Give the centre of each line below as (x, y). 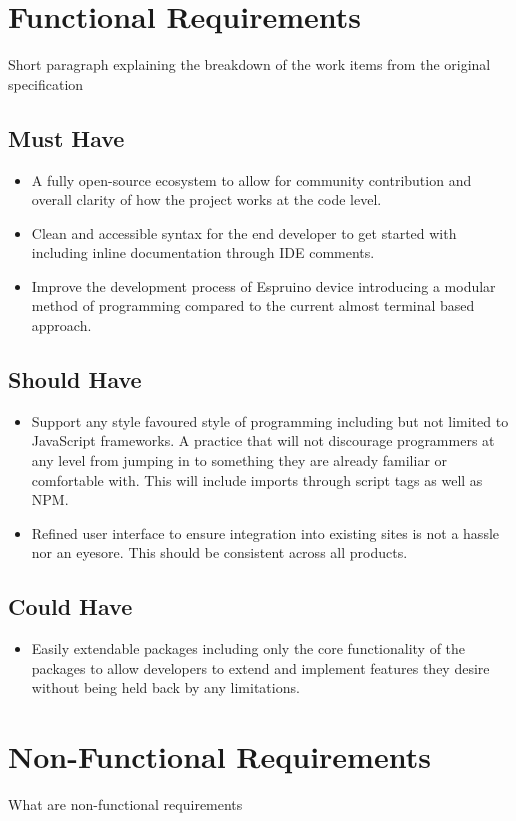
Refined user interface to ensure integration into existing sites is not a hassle (265, 532)
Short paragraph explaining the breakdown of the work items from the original (249, 64)
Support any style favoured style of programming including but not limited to (270, 420)
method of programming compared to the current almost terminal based (253, 305)
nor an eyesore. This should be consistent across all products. (219, 552)
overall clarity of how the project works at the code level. (206, 199)
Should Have (75, 379)
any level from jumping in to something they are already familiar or (239, 460)
